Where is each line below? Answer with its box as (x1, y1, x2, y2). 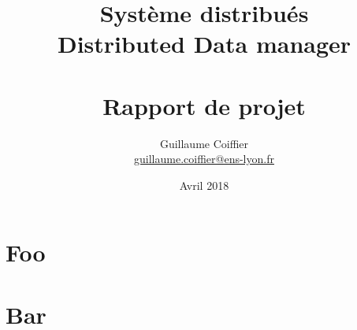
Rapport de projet (102, 89, 306, 121)
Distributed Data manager (57, 28, 351, 60)
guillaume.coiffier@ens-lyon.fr (134, 150, 274, 167)
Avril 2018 (179, 176, 229, 193)
